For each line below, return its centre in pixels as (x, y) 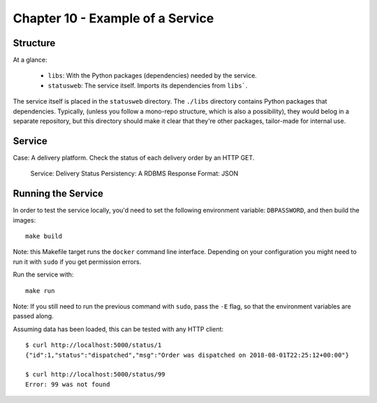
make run (40, 291)
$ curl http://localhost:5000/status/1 (94, 345)
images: (24, 220)
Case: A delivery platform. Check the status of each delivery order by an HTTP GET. (134, 157)
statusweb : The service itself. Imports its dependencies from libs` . (148, 85)
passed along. (33, 316)
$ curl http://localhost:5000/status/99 (95, 375)
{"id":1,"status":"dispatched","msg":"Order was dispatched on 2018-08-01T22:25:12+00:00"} (187, 355)
